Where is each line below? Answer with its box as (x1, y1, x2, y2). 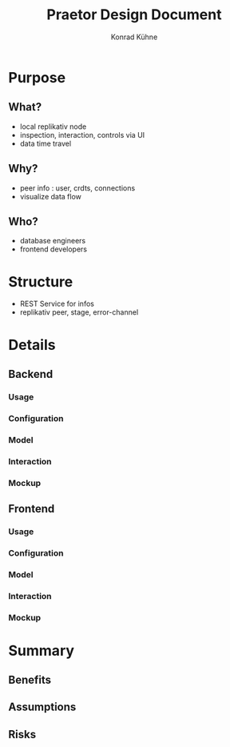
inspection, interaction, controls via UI (19, 130, 145, 139)
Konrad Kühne (110, 32, 158, 42)
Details (8, 335, 56, 354)
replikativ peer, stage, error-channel (19, 307, 139, 317)
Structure (8, 272, 73, 291)
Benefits (8, 673, 52, 687)
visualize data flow (19, 191, 82, 201)
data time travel (19, 139, 72, 148)
